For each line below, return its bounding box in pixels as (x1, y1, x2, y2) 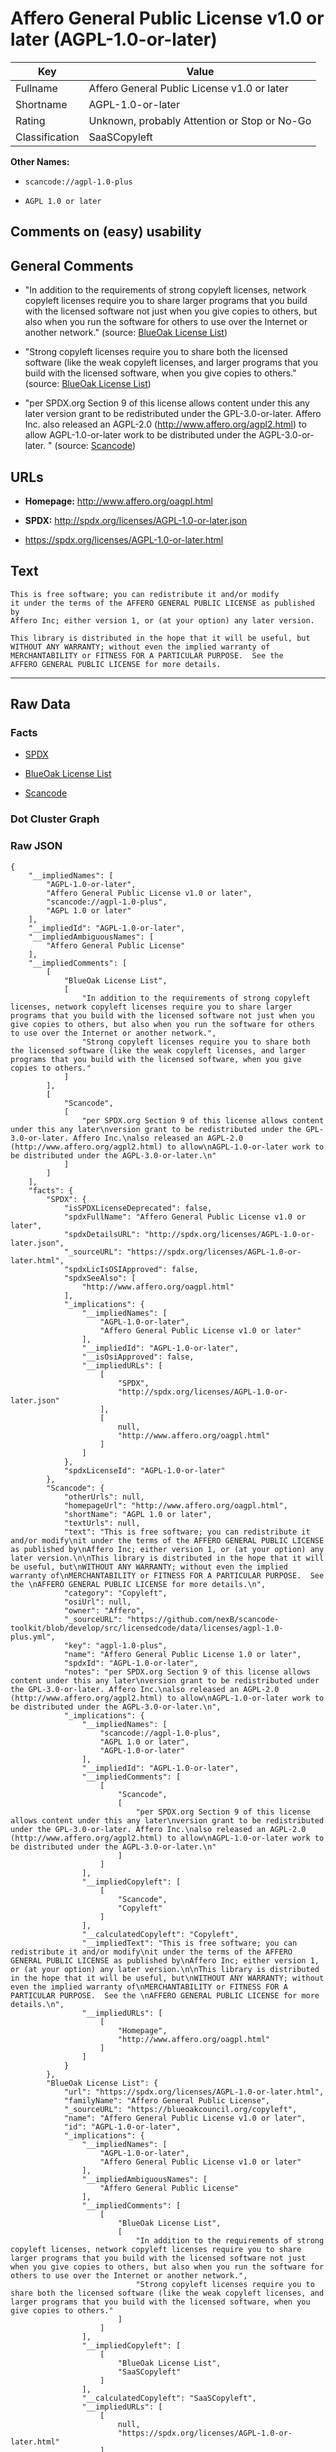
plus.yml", (10, 1632, 56, 1642)
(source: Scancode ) (54, 440, 137, 452)
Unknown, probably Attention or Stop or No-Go (88, 113, 312, 127)
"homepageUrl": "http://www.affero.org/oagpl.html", (63, 1500, 288, 1511)
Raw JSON (10, 839, 63, 853)
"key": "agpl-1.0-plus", (63, 1640, 168, 1651)
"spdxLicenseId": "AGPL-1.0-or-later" (63, 1465, 226, 1476)
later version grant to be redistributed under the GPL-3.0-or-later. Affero (24, 408, 322, 420)
